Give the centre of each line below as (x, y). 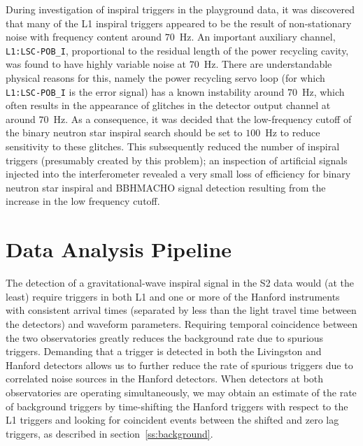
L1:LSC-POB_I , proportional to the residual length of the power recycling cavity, (177, 50)
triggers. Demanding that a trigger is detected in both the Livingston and (164, 351)
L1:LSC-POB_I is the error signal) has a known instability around (145, 91)
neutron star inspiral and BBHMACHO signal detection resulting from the (166, 187)
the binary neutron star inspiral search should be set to (124, 132)
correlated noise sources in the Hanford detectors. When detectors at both (165, 379)
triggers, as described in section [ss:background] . (109, 433)
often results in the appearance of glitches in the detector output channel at (168, 105)
